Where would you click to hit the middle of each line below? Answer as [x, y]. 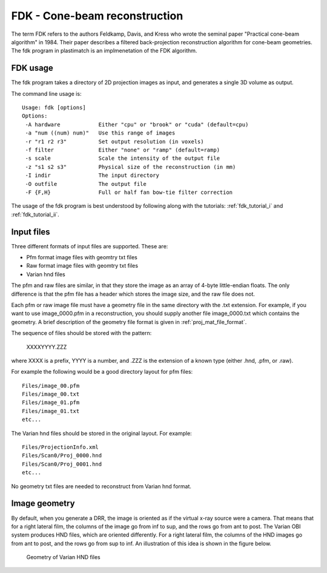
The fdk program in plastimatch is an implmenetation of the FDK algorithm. [104, 51]
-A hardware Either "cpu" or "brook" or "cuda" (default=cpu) [137, 124]
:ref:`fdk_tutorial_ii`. [35, 214]
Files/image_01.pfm [51, 402]
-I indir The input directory [92, 175]
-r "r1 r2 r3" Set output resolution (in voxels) [114, 141]
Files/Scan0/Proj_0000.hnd [62, 455]
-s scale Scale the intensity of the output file [123, 158]
